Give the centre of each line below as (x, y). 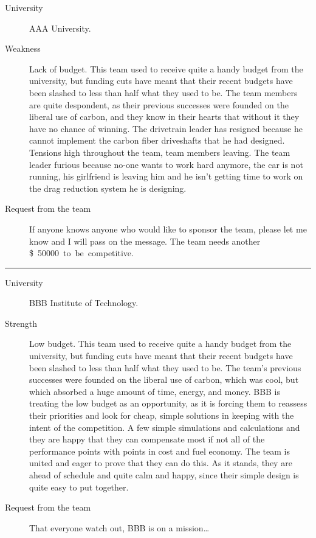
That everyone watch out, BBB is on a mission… (119, 527)
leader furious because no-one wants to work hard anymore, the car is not (166, 164)
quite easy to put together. (79, 487)
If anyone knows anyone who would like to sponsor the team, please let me (168, 229)
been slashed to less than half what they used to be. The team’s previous (165, 367)
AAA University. (60, 28)
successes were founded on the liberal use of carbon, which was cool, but (164, 379)
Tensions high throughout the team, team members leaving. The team (160, 152)
